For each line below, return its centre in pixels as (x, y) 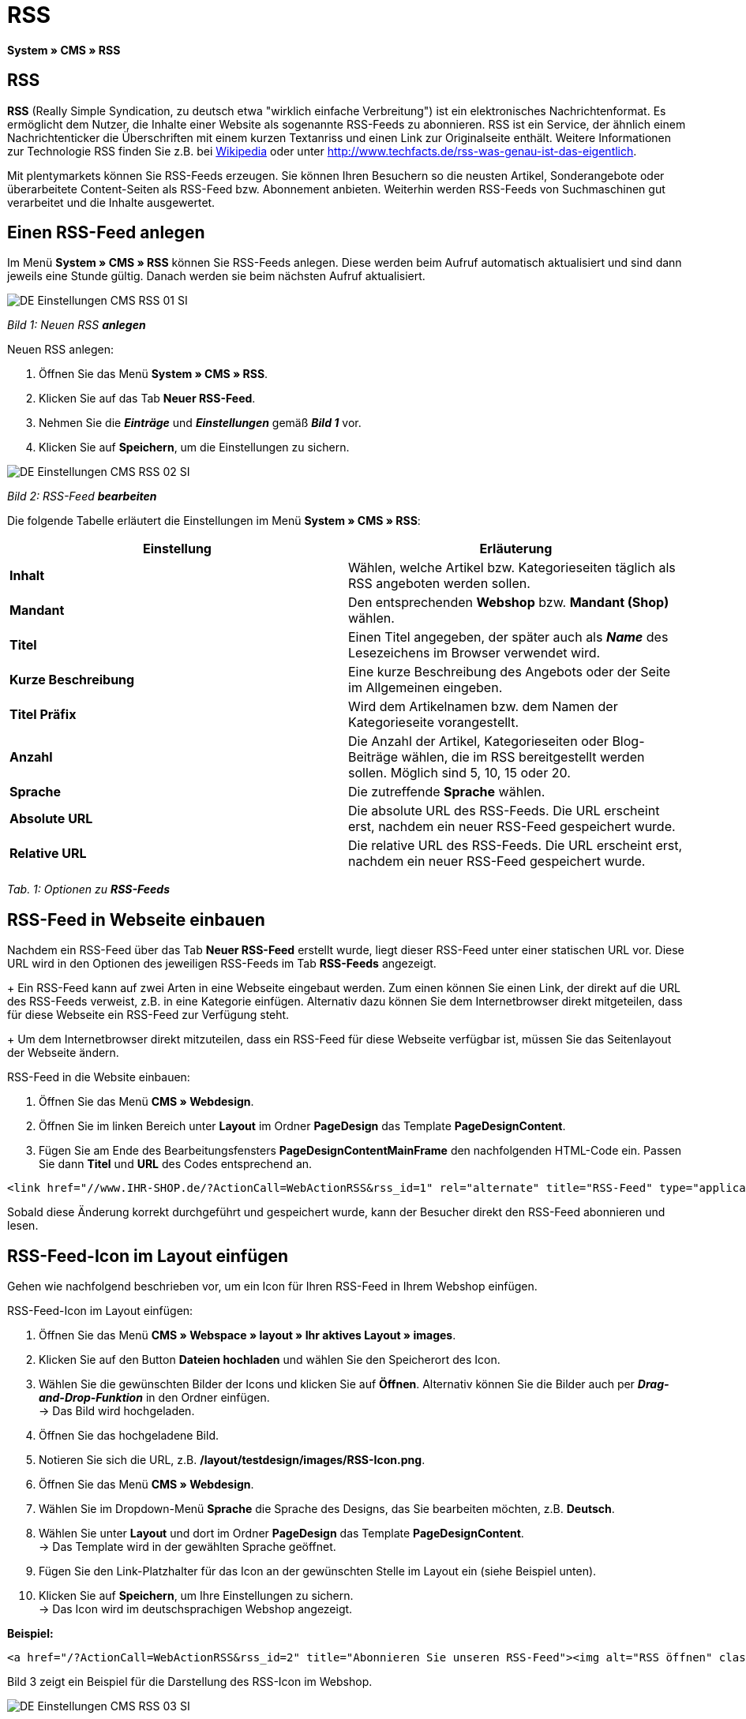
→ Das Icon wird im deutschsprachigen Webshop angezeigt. (196, 1609)
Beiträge (373, 757)
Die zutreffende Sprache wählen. (447, 792)
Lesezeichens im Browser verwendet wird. (474, 653)
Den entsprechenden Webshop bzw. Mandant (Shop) (509, 603)
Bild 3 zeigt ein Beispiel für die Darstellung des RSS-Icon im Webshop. (190, 1682)
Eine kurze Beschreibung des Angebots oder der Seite (510, 672)
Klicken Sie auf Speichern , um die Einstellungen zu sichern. (194, 448)
